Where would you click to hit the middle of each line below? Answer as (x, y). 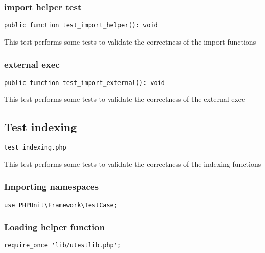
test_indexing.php (35, 148)
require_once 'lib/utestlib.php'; (63, 246)
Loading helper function (54, 227)
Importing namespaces (51, 187)
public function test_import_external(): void (85, 83)
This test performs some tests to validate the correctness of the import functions (130, 41)
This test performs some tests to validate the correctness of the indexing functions (133, 164)
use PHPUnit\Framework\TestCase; (61, 205)
